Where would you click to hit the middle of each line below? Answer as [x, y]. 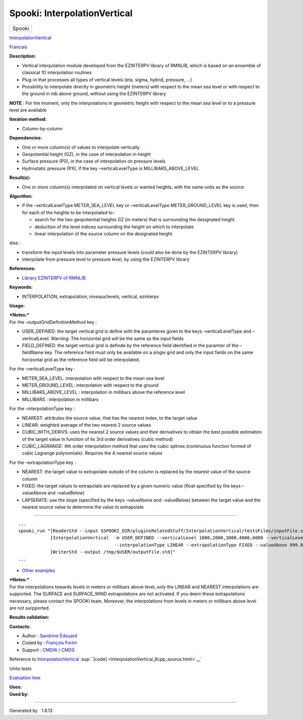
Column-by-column [42, 128]
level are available [28, 110]
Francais [18, 47]
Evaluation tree [25, 678]
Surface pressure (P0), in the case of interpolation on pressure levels [94, 161]
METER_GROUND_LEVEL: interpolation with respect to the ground [90, 385]
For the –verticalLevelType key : [42, 369]
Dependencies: [26, 138]
